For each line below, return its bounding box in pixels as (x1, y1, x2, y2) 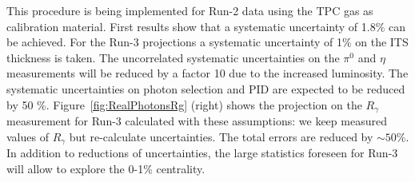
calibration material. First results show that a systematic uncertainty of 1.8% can (6, 18, 405, 34)
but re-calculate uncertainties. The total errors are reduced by (69, 128, 373, 144)
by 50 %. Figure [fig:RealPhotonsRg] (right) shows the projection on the (6, 96, 362, 113)
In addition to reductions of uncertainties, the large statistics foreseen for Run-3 (6, 144, 398, 161)
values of (6, 128, 49, 144)
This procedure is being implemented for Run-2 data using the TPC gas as (6, 2, 373, 18)
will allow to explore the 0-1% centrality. (6, 160, 206, 176)
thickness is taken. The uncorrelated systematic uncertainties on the (6, 49, 340, 65)
